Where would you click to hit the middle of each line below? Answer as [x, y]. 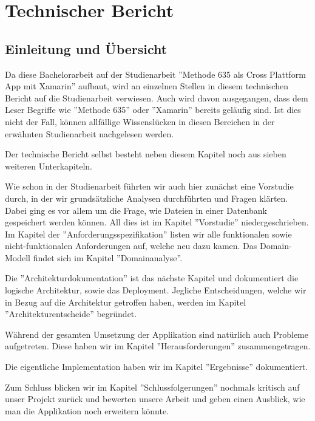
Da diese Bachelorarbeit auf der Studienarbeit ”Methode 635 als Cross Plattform [155, 74]
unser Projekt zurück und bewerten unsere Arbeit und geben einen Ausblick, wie [155, 399]
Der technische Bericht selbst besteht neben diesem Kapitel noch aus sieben [146, 154]
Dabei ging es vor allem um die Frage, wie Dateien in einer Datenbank [136, 210]
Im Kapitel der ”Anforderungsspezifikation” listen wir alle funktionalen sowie [148, 234]
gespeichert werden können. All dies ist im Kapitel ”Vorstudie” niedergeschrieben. [157, 222]
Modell [18, 257]
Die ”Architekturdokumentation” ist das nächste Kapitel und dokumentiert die [152, 278]
